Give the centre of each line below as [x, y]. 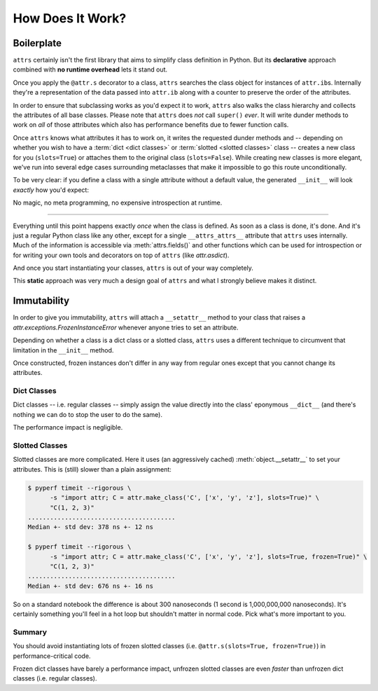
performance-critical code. [52, 656]
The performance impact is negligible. [68, 427]
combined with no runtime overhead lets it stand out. [90, 69]
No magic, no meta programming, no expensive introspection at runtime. [118, 203]
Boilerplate [37, 43]
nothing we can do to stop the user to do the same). [87, 414]
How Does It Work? [70, 18]
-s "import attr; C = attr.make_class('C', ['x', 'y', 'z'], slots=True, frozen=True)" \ [209, 556]
